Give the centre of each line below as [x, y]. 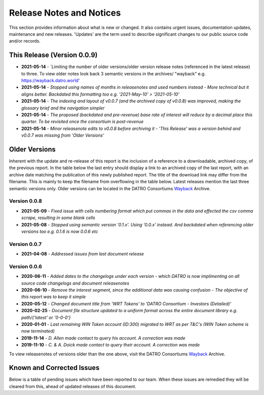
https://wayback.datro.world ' [51, 80]
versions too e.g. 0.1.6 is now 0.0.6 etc [60, 231]
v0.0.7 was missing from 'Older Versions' [63, 135]
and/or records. [25, 41]
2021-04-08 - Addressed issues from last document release [83, 254]
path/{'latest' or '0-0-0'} [46, 317]
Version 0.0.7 [25, 244]
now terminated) [38, 331]
